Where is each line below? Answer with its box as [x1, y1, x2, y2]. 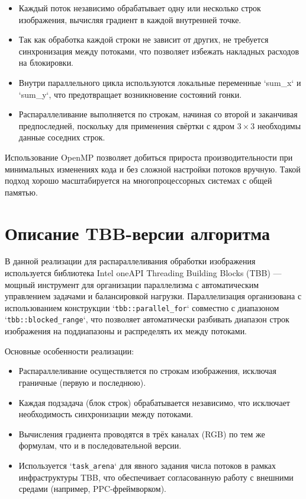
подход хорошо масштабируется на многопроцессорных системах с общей [5, 174, 272, 187]
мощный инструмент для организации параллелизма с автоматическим [5, 278, 259, 290]
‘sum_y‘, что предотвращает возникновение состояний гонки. [18, 88, 242, 100]
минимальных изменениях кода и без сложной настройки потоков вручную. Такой [5, 162, 301, 175]
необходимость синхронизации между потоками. [18, 408, 194, 420]
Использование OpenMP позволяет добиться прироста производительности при [5, 151, 293, 163]
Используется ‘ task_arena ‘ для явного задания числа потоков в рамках [18, 459, 276, 471]
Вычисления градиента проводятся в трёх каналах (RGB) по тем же [18, 427, 265, 440]
